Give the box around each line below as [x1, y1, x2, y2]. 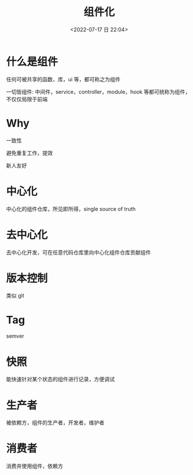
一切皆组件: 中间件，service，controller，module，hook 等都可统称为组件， [6, 88, 191, 95]
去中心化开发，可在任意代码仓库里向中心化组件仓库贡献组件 [6, 249, 151, 256]
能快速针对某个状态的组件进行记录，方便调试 [6, 375, 115, 383]
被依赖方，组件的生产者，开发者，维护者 [6, 419, 104, 426]
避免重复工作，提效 [6, 149, 53, 156]
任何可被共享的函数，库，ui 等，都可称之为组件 [6, 75, 121, 83]
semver [6, 332, 25, 339]
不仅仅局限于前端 [6, 95, 48, 103]
